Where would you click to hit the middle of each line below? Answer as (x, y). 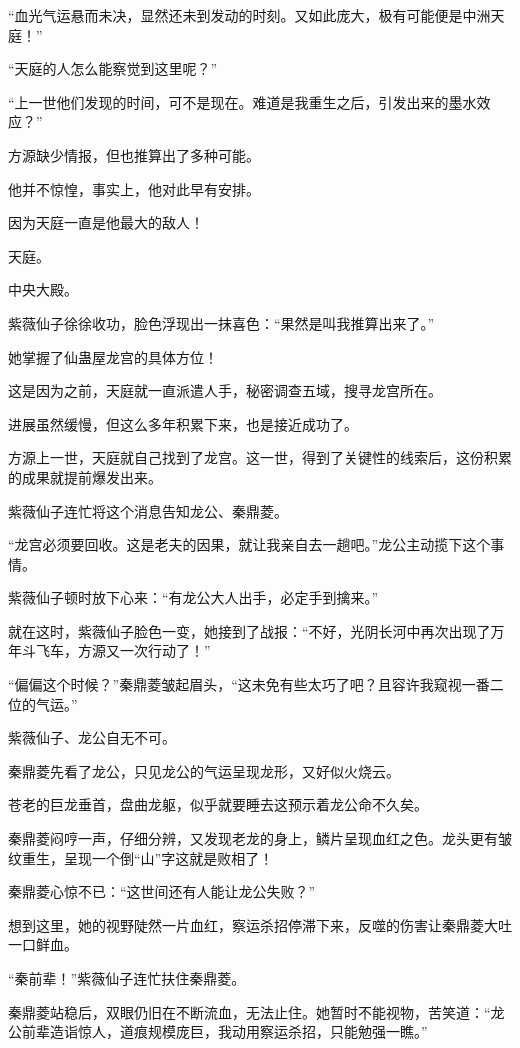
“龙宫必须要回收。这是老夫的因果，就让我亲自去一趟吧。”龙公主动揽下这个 (249, 544)
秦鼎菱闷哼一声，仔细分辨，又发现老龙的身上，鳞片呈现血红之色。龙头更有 (253, 838)
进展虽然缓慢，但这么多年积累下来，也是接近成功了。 (183, 423)
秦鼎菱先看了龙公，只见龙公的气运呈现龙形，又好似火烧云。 (204, 770)
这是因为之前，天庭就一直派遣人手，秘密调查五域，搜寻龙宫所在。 (225, 390)
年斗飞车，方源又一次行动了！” (109, 650)
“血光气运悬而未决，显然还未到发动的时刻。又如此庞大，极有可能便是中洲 (249, 15)
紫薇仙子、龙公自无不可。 (92, 737)
